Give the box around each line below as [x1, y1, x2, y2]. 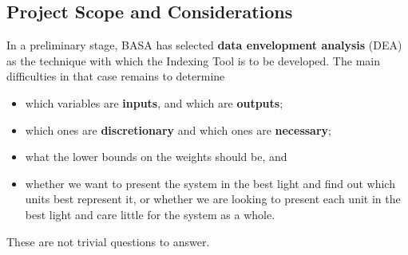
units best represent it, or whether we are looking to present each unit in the [25, 190, 401, 207]
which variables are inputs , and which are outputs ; [25, 94, 283, 111]
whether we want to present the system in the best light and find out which [25, 175, 395, 191]
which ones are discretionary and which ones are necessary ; [25, 121, 331, 138]
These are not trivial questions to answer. [6, 233, 210, 249]
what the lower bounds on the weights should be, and [25, 148, 287, 165]
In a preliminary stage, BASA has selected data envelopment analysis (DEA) [6, 37, 402, 53]
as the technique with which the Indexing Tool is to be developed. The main [6, 52, 380, 69]
